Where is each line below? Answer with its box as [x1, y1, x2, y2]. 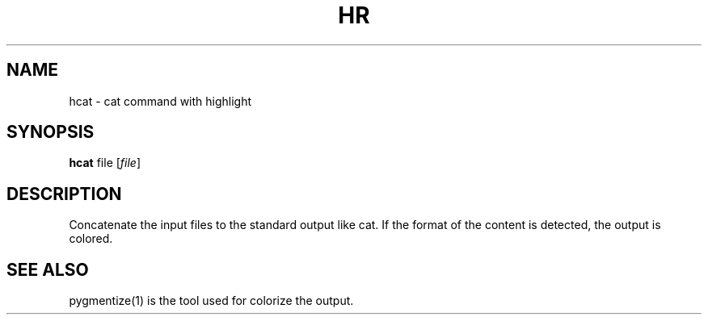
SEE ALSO [6, 259, 89, 280]
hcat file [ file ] [69, 156, 141, 170]
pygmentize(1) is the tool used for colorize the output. [69, 294, 354, 308]
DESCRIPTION [6, 183, 122, 204]
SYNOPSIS [6, 122, 95, 143]
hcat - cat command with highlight [69, 94, 252, 108]
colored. [69, 231, 113, 246]
